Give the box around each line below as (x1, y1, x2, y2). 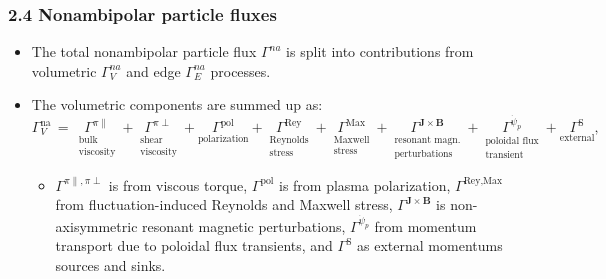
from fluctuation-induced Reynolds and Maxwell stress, (55, 194, 393, 215)
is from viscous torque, (108, 174, 248, 195)
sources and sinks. (55, 255, 166, 276)
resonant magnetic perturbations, (142, 215, 346, 236)
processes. (210, 60, 271, 81)
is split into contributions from (286, 41, 474, 62)
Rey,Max (463, 176, 503, 187)
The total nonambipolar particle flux (31, 41, 257, 62)
